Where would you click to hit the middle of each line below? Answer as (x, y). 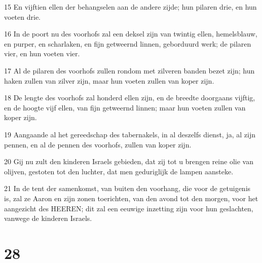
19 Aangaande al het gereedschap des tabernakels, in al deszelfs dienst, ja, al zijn (130, 134)
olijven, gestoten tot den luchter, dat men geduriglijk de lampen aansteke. (119, 171)
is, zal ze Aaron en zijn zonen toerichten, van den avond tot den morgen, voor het (131, 198)
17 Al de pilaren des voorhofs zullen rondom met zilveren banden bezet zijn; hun (129, 70)
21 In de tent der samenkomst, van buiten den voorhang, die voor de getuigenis (127, 188)
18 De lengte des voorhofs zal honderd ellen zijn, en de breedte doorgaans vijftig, (130, 98)
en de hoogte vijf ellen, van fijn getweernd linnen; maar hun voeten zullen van (125, 107)
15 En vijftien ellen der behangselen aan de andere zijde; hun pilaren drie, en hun (130, 7)
